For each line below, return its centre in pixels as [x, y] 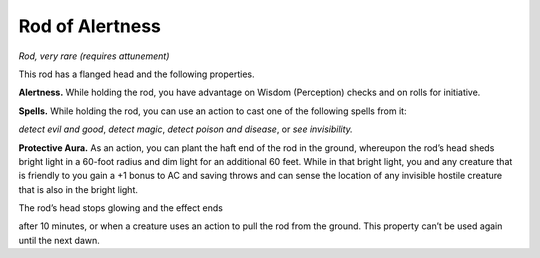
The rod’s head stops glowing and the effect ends [121, 208]
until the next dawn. [59, 240]
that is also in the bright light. [78, 189]
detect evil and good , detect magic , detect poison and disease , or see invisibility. [186, 129]
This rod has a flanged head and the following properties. [136, 74]
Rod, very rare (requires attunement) [94, 56]
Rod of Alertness [90, 26]
